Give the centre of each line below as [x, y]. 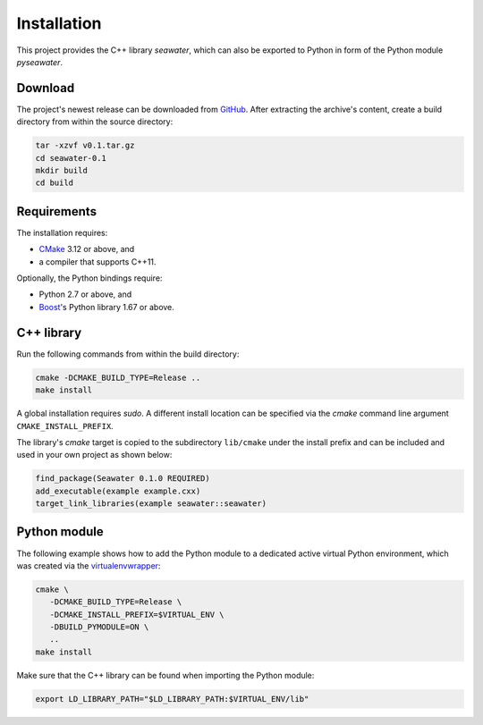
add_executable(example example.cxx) [118, 491]
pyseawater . [39, 62]
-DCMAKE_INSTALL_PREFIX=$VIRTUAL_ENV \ [137, 614]
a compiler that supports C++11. [97, 261]
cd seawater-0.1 [71, 158]
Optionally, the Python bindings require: [89, 278]
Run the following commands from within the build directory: [128, 354]
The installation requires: [62, 232]
